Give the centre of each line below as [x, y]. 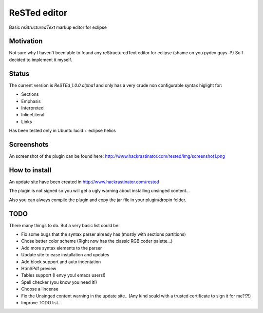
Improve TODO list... [41, 302]
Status [19, 73]
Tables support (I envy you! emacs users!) [63, 275]
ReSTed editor [38, 13]
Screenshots [29, 144]
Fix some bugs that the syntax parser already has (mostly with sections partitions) [103, 234]
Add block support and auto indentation [61, 262]
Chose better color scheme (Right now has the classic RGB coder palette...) [97, 241]
